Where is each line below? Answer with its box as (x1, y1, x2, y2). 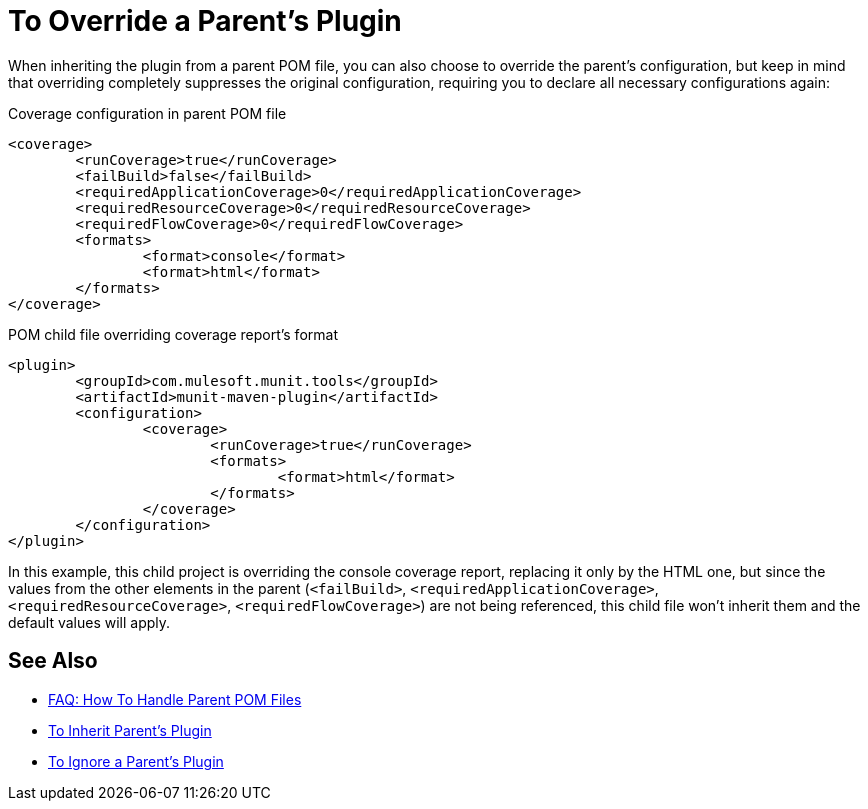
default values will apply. (8, 613, 171, 631)
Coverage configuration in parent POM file (8, 104, 287, 122)
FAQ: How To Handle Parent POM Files (48, 690, 302, 708)
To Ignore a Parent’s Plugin (48, 752, 224, 770)
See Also (8, 648, 98, 674)
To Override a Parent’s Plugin (8, 4, 402, 38)
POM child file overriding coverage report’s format (8, 325, 338, 343)
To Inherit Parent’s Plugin (48, 721, 212, 739)
